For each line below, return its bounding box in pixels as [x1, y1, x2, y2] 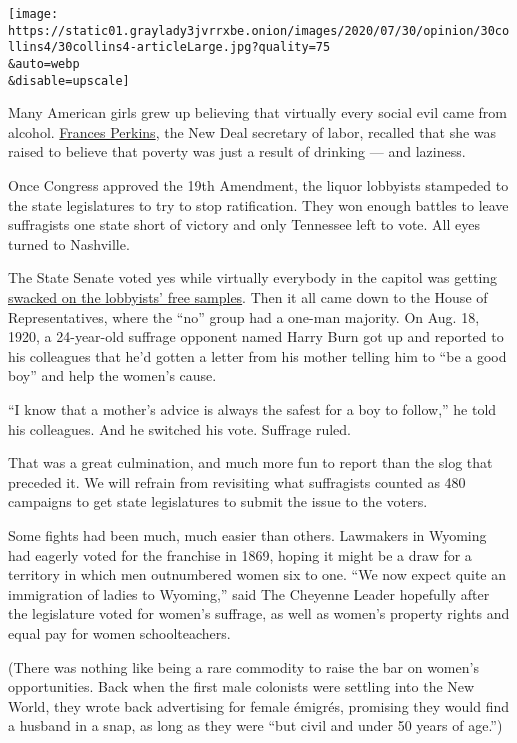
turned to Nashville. [8, 233, 130, 254]
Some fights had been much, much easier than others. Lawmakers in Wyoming [8, 524, 487, 545]
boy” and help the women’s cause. [8, 365, 217, 386]
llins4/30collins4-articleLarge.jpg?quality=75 [8, 40, 331, 55]
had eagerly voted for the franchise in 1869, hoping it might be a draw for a [8, 544, 472, 565]
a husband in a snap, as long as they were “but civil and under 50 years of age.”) [8, 715, 503, 736]
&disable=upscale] [8, 73, 130, 88]
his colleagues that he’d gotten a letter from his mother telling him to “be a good [8, 345, 507, 366]
